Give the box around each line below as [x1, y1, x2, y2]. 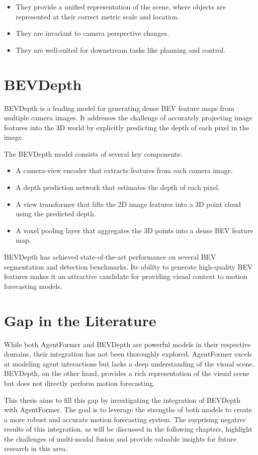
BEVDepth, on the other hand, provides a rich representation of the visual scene [4, 368, 250, 378]
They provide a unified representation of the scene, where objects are [15, 1, 226, 11]
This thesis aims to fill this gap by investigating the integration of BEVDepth [4, 394, 241, 405]
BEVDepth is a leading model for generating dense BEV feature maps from [4, 102, 234, 113]
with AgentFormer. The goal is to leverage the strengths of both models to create [4, 404, 252, 415]
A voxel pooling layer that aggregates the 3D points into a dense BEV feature [15, 225, 254, 235]
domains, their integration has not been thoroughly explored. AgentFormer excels [4, 349, 252, 359]
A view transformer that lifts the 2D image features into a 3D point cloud [15, 198, 241, 209]
